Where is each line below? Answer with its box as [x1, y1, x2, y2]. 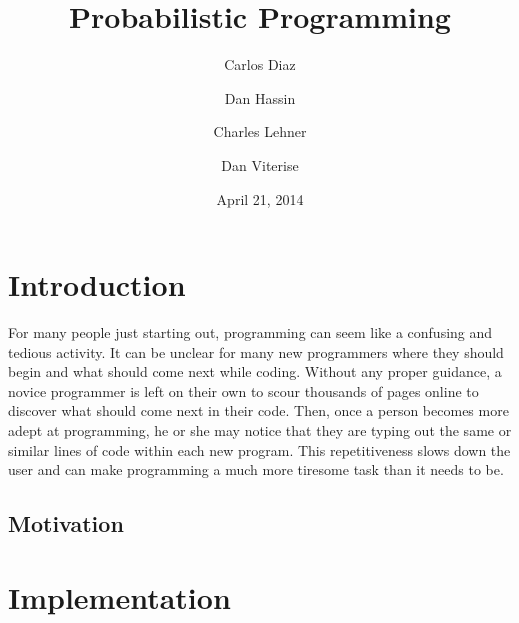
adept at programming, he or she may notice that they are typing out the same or [8, 420, 512, 440]
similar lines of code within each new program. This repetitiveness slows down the [8, 439, 511, 460]
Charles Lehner [213, 121, 307, 142]
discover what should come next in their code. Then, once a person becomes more [8, 400, 509, 421]
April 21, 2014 [216, 188, 304, 209]
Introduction [8, 264, 186, 305]
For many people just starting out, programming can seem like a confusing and [8, 322, 493, 343]
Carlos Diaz [224, 54, 296, 75]
